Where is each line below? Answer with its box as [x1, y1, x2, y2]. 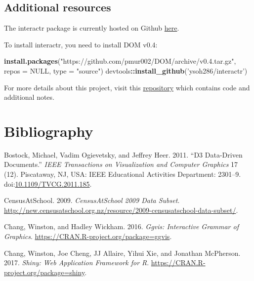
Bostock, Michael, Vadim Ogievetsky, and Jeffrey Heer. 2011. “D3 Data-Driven [4, 149, 243, 160]
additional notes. [4, 92, 54, 102]
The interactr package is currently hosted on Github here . [4, 23, 179, 33]
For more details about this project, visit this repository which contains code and [4, 82, 250, 92]
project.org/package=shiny [4, 267, 85, 277]
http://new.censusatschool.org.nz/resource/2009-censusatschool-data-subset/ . [4, 204, 238, 215]
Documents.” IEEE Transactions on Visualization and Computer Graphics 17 [4, 159, 238, 169]
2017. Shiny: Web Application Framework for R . [4, 257, 149, 268]
